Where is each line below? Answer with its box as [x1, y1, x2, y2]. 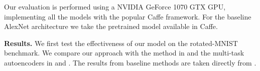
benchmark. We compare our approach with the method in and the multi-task [4, 47, 244, 58]
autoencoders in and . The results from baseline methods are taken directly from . [4, 57, 256, 67]
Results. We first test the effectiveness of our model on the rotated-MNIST [4, 37, 238, 48]
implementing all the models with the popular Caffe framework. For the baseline [4, 11, 251, 21]
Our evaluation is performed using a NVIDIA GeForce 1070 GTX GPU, [4, 1, 226, 11]
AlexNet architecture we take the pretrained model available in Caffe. [4, 21, 218, 31]
